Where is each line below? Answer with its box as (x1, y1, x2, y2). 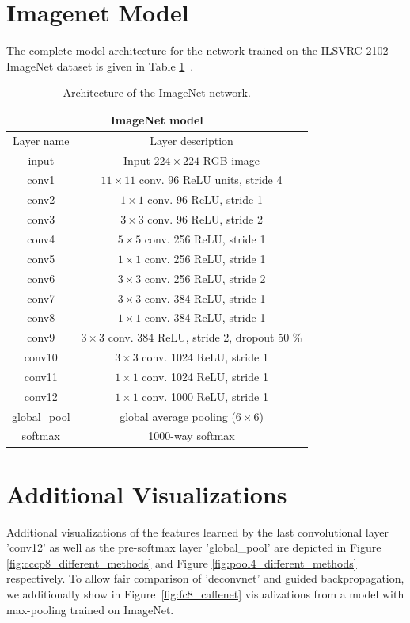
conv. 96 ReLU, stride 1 (147, 191, 263, 208)
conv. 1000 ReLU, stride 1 (142, 388, 268, 404)
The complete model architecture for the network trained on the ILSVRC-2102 (6, 42, 389, 59)
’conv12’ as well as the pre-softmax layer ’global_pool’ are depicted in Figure (6, 539, 382, 556)
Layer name (13, 132, 70, 148)
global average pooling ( (120, 407, 236, 424)
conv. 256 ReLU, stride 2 (144, 269, 266, 286)
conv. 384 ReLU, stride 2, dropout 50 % (108, 329, 302, 346)
